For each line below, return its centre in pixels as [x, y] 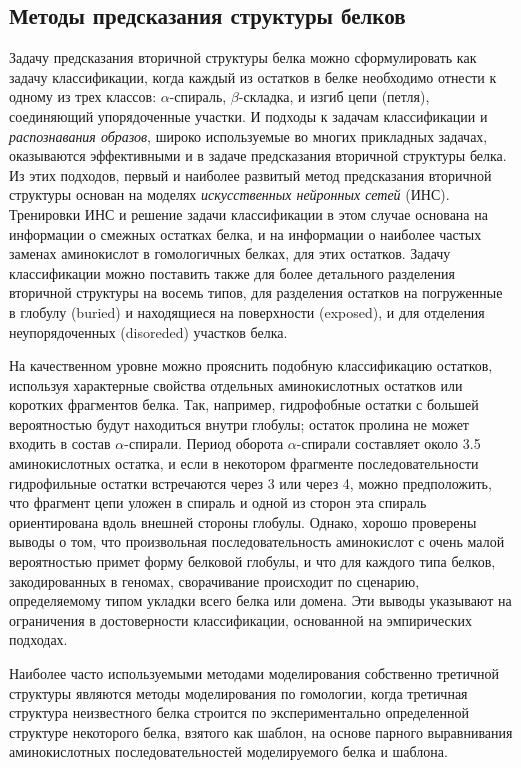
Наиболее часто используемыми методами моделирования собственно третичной [254, 673]
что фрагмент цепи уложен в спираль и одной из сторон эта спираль [218, 502]
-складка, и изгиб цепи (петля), [334, 96]
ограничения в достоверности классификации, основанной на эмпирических [241, 619]
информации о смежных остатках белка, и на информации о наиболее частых [245, 233]
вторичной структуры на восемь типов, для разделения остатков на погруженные [256, 292]
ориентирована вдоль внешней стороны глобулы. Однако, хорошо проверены [243, 521]
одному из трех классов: [83, 96]
